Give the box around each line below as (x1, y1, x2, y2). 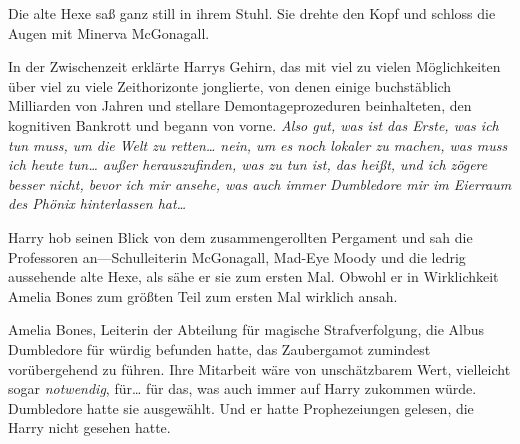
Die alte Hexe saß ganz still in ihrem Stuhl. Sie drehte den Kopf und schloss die (8, 3, 496, 23)
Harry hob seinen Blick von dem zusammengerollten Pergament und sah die (8, 226, 473, 247)
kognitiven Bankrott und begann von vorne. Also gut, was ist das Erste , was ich (8, 114, 499, 135)
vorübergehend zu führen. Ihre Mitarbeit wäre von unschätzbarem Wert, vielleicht (8, 358, 511, 379)
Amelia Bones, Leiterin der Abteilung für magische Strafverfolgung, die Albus (8, 319, 485, 340)
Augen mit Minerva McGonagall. (8, 22, 210, 43)
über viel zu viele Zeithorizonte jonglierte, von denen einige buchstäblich (8, 75, 452, 96)
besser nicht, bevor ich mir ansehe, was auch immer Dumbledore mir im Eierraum (8, 173, 512, 194)
